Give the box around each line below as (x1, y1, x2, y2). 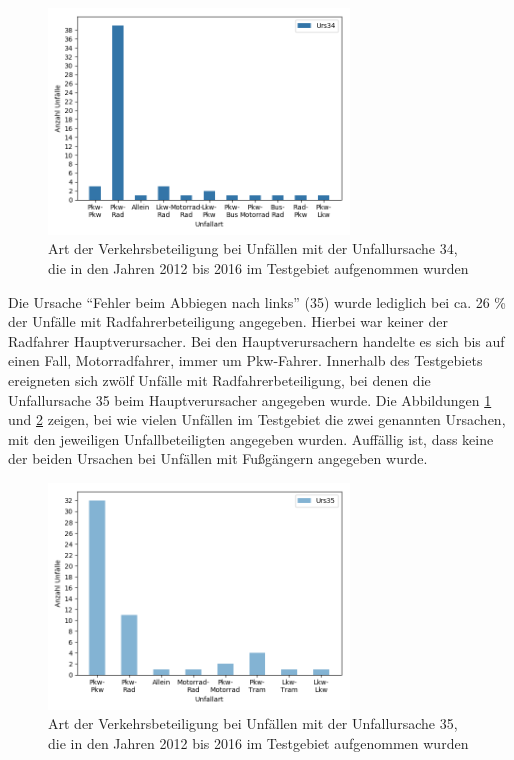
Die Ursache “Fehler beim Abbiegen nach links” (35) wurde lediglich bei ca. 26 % (8, 291, 507, 312)
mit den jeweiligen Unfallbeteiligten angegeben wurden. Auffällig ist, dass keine (8, 428, 494, 449)
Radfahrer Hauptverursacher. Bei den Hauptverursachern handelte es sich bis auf (8, 330, 505, 351)
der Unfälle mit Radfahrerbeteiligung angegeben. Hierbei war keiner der (8, 311, 448, 332)
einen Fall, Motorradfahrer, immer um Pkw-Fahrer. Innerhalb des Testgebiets (8, 350, 483, 371)
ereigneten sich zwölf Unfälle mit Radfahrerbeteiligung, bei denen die (8, 369, 431, 390)
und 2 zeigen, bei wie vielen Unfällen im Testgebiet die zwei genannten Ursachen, (8, 409, 506, 430)
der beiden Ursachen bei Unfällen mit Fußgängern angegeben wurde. (8, 448, 428, 469)
